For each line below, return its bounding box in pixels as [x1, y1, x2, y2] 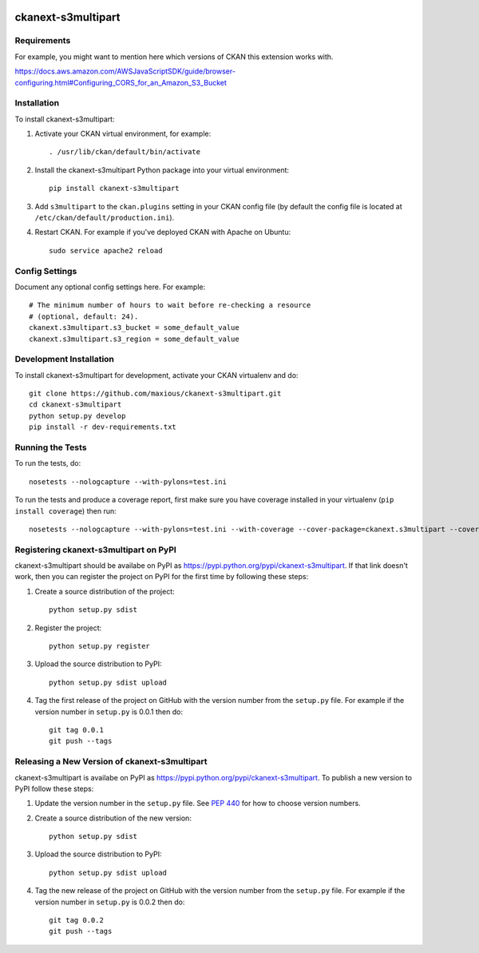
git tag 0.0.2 [49, 915, 104, 925]
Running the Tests [14, 442, 87, 453]
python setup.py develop [29, 411, 126, 420]
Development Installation [14, 354, 115, 365]
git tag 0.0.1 [49, 725, 104, 734]
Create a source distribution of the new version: [34, 813, 192, 823]
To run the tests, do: [14, 459, 81, 468]
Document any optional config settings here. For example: [14, 282, 206, 292]
